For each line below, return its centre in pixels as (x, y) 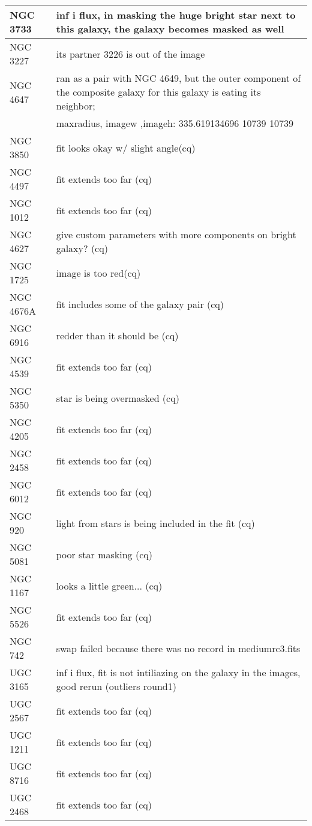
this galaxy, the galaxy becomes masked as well (170, 29)
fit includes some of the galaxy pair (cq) (140, 304)
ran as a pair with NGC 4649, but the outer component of (178, 78)
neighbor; (76, 106)
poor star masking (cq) (104, 554)
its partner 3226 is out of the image (130, 54)
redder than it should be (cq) (117, 335)
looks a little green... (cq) (109, 585)
